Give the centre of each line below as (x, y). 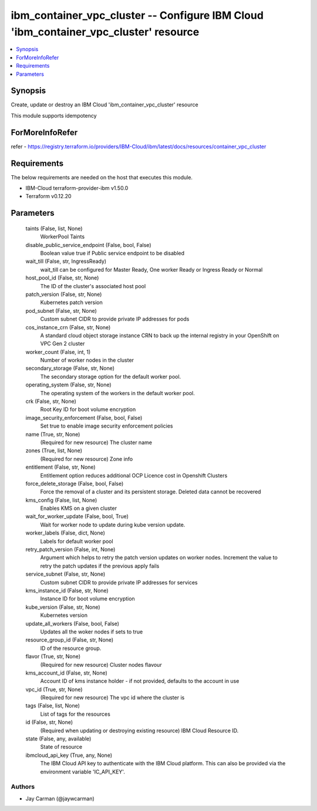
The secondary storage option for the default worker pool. (111, 376)
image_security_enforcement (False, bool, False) (84, 418)
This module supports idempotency (54, 115)
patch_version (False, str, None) (64, 294)
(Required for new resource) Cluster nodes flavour (101, 665)
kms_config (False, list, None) (61, 500)
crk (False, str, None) (51, 401)
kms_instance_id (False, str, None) (67, 590)
